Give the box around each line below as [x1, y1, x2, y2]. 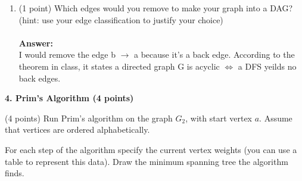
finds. [5, 167, 24, 179]
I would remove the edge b [18, 48, 116, 61]
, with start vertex [185, 111, 252, 124]
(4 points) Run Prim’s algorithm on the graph [5, 111, 173, 124]
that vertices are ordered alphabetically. [5, 123, 150, 136]
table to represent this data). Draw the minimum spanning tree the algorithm [5, 155, 288, 167]
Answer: [18, 36, 53, 49]
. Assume [259, 111, 292, 124]
